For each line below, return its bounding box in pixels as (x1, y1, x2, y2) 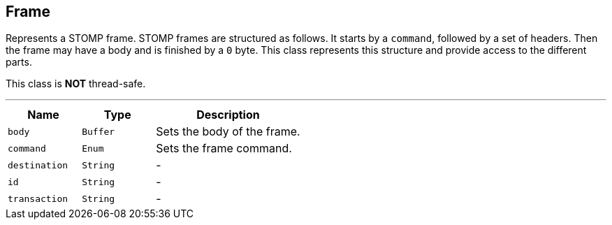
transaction (8, 193, 68, 204)
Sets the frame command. (156, 141, 292, 156)
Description (196, 108, 260, 122)
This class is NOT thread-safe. (6, 78, 146, 90)
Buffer (82, 126, 115, 137)
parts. (6, 56, 32, 68)
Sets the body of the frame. (156, 124, 300, 139)
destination (8, 159, 68, 170)
